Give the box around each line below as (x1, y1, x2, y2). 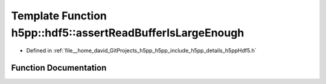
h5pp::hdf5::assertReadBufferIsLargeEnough (11, 26, 245, 39)
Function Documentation (11, 63, 107, 73)
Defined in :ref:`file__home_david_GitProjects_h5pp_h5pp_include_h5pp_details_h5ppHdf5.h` (26, 47, 257, 54)
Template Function (11, 9, 107, 22)
